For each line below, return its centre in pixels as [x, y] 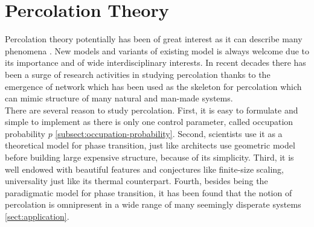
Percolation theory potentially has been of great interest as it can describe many [154, 39]
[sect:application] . [37, 216]
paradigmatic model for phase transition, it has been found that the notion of [149, 192]
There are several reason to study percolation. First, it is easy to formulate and [152, 110]
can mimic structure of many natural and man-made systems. [119, 98]
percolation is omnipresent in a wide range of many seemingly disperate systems [153, 204]
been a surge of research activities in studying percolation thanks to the [138, 74]
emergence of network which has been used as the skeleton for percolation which [153, 86]
